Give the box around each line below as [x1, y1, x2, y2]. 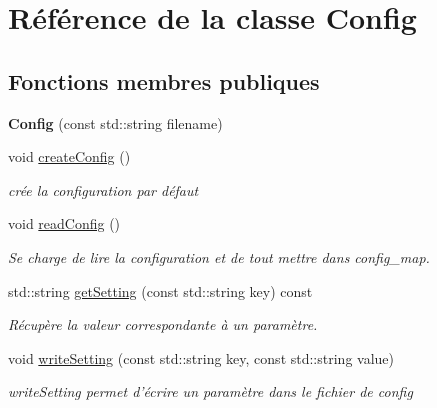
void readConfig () [8, 213, 121, 234]
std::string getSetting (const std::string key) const [8, 280, 313, 301]
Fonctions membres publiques [8, 65, 320, 96]
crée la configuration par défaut [8, 179, 199, 200]
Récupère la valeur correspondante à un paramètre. [8, 314, 318, 335]
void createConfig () [8, 146, 131, 167]
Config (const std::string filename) [8, 112, 223, 133]
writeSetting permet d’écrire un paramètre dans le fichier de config [8, 381, 413, 402]
